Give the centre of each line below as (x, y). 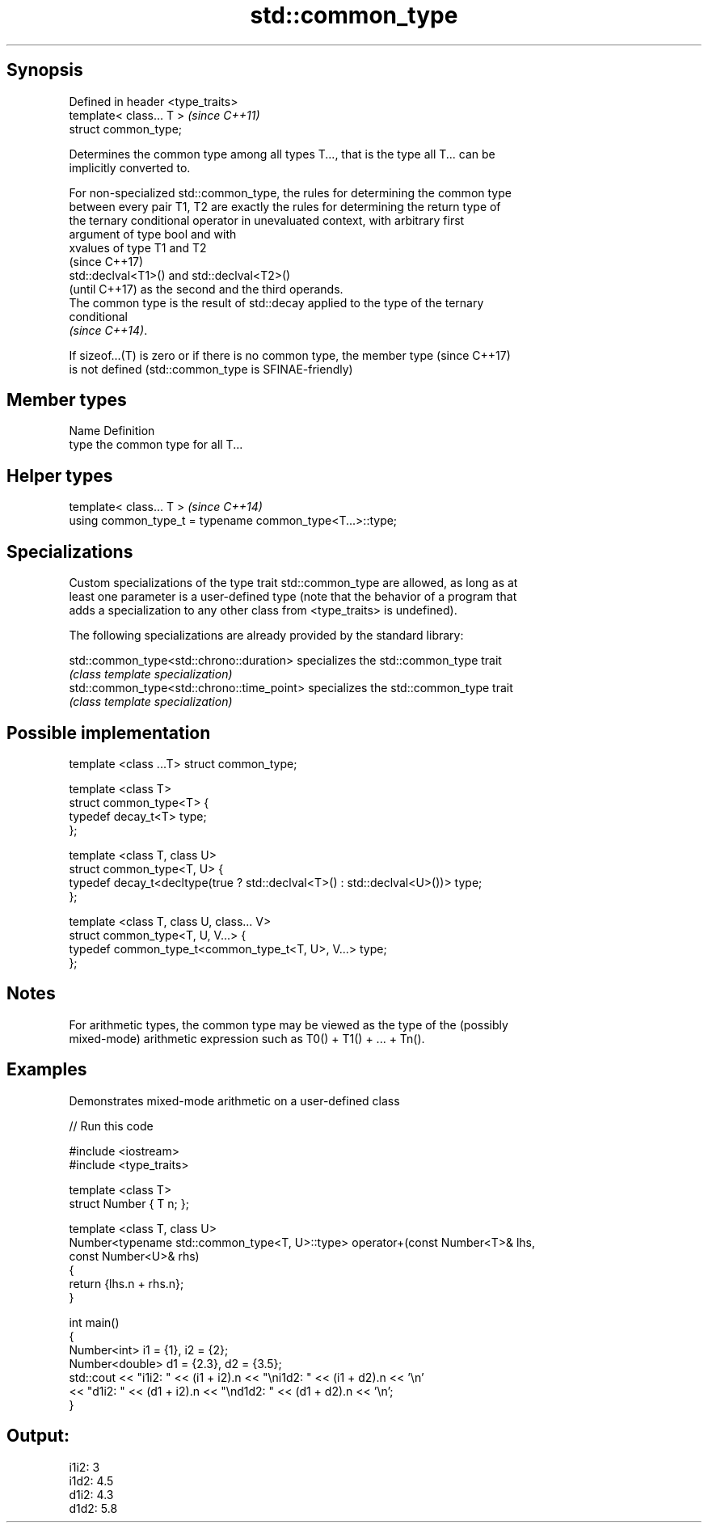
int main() (94, 1322)
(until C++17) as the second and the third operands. (206, 289)
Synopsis (45, 70)
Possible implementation (109, 733)
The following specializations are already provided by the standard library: (266, 636)
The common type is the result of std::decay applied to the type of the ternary (276, 302)
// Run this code (111, 1126)
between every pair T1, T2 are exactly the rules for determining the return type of (285, 206)
